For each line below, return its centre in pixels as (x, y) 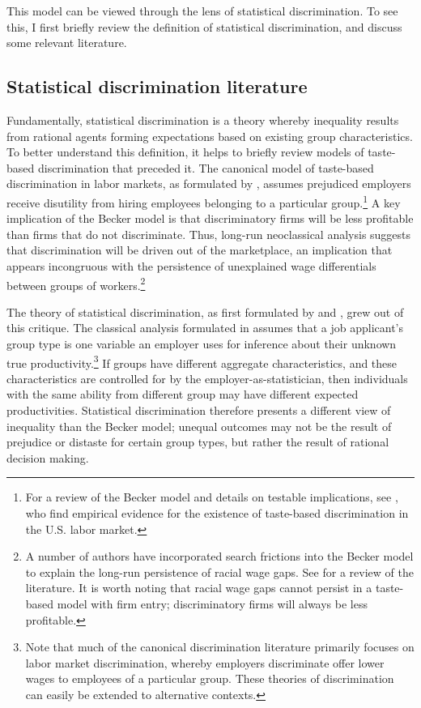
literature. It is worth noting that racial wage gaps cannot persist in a (199, 588)
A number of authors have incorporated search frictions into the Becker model (219, 556)
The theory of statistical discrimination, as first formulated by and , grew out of (205, 311)
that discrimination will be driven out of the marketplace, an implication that (200, 250)
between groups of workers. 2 (76, 284)
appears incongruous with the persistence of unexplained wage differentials (191, 265)
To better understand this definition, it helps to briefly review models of (185, 152)
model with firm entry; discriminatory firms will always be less (212, 603)
